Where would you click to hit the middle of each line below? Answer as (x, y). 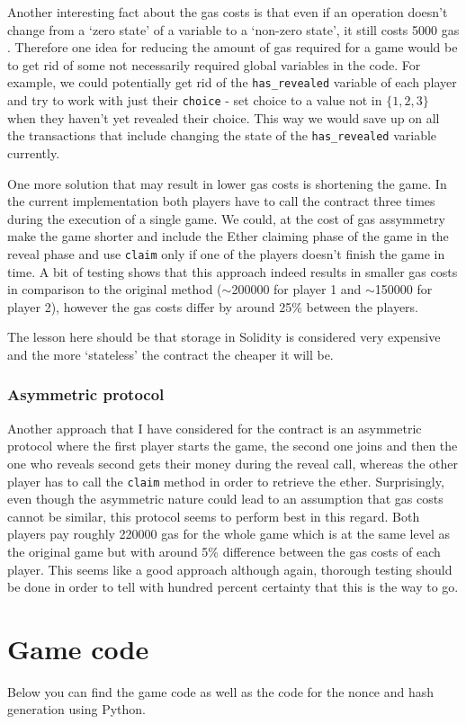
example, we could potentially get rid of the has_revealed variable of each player (232, 82)
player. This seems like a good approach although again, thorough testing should (230, 569)
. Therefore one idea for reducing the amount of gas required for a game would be (233, 47)
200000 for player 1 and (296, 289)
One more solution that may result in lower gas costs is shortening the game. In (227, 183)
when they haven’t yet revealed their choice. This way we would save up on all (224, 117)
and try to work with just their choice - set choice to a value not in (195, 100)
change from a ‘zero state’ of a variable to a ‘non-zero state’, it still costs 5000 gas (233, 29)
